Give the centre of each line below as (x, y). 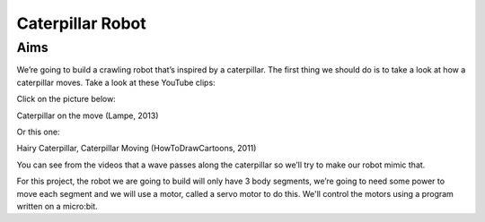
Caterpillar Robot (82, 23)
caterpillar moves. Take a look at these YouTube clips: (116, 82)
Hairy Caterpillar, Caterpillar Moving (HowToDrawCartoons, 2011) (137, 149)
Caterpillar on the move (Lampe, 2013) (88, 115)
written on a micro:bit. (57, 206)
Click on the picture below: (66, 99)
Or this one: (38, 132)
